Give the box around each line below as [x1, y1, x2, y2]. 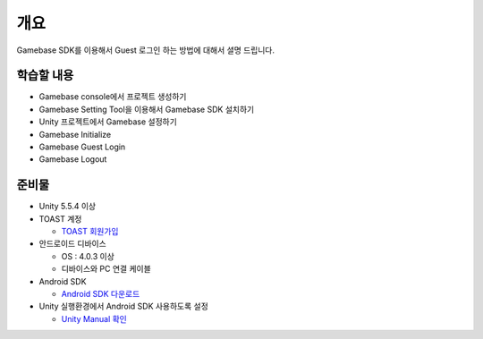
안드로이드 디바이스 [38, 238, 106, 250]
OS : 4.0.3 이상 [61, 250, 115, 261]
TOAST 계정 [38, 213, 82, 224]
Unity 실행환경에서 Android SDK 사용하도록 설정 [38, 301, 209, 312]
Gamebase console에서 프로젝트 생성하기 [38, 91, 187, 102]
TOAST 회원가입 [61, 226, 119, 237]
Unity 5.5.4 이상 [38, 201, 97, 212]
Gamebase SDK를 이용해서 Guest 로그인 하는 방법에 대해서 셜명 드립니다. [16, 45, 275, 55]
